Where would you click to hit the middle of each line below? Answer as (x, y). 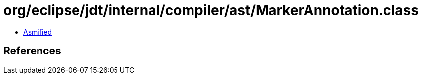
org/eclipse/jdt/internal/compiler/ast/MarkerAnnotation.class (211, 10)
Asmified (38, 32)
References (32, 51)
